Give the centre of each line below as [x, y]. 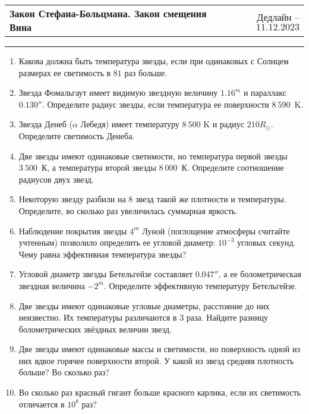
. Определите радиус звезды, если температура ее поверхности [155, 104]
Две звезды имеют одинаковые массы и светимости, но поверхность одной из [159, 349]
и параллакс [265, 92]
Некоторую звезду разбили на [72, 199]
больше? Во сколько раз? [64, 372]
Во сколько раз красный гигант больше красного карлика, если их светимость [160, 392]
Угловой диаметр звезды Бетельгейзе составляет [106, 274]
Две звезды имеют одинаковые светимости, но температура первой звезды [153, 156]
